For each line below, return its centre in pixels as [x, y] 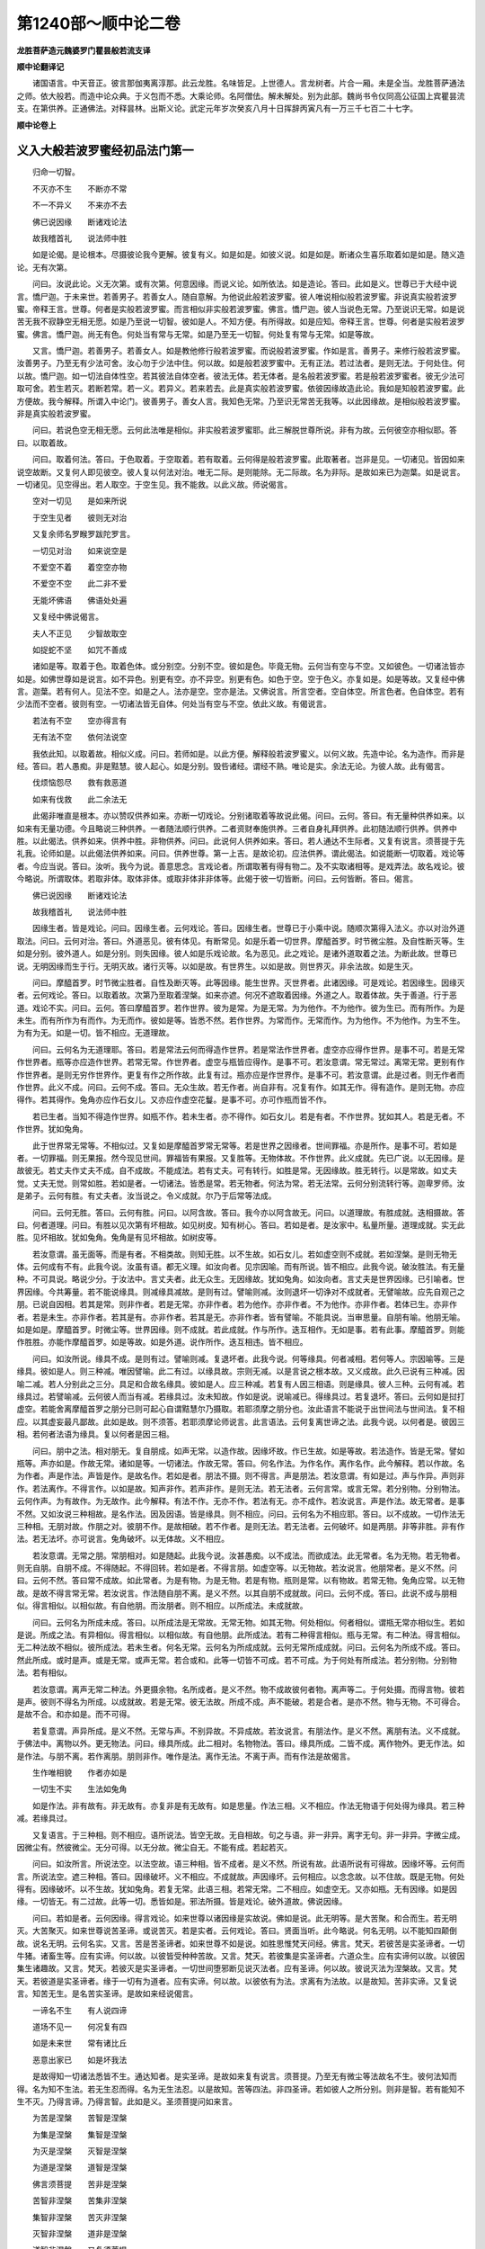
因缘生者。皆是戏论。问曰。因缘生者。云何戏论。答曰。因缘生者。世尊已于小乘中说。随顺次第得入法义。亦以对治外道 [248, 928]
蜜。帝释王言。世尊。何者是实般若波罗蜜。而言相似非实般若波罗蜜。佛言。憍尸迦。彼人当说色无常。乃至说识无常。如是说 [241, 309]
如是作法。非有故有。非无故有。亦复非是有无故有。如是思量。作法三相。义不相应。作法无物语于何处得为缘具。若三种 [248, 1805]
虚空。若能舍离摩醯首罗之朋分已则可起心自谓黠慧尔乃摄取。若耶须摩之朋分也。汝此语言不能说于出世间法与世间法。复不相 [241, 1409]
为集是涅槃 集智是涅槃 [79, 2134]
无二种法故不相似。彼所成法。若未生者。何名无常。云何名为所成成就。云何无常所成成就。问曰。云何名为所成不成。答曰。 [241, 1647]
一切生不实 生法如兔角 [79, 1789]
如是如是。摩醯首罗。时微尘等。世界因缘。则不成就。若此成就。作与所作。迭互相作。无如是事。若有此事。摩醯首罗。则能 [241, 1330]
